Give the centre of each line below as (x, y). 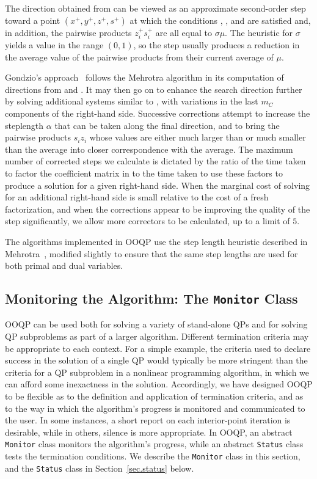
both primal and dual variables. (64, 265)
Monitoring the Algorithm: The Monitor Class (151, 298)
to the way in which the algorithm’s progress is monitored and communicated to (155, 408)
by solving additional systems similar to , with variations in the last (132, 101)
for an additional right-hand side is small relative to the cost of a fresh (137, 197)
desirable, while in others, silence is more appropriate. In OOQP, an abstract (149, 432)
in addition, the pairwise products (68, 32)
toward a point (33, 20)
